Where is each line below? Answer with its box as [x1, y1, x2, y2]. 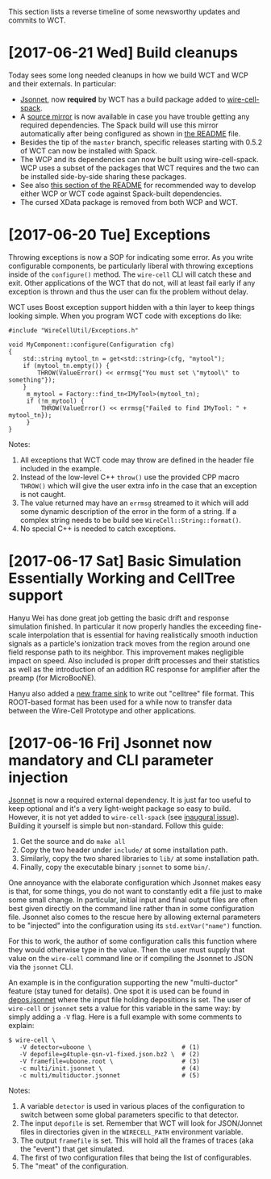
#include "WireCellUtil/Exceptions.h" [8, 326, 139, 334]
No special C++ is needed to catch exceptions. [19, 524, 177, 533]
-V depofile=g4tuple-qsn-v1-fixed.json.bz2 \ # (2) [19, 1050, 200, 1058]
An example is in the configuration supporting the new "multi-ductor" [8, 977, 239, 987]
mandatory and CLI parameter [8, 751, 214, 769]
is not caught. [19, 489, 66, 499]
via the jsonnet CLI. [8, 962, 74, 972]
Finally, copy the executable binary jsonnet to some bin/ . [19, 862, 211, 872]
